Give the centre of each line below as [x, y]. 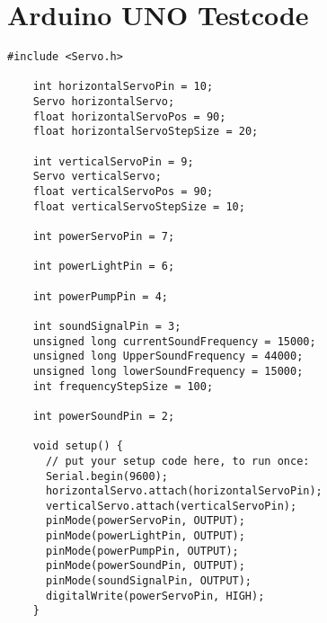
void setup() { [78, 446]
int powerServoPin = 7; [104, 236]
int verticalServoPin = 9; [113, 161]
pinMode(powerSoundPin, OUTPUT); [145, 566]
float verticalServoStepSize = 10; [139, 206]
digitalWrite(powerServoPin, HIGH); [155, 596]
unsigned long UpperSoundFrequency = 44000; [168, 356]
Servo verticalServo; [97, 177]
